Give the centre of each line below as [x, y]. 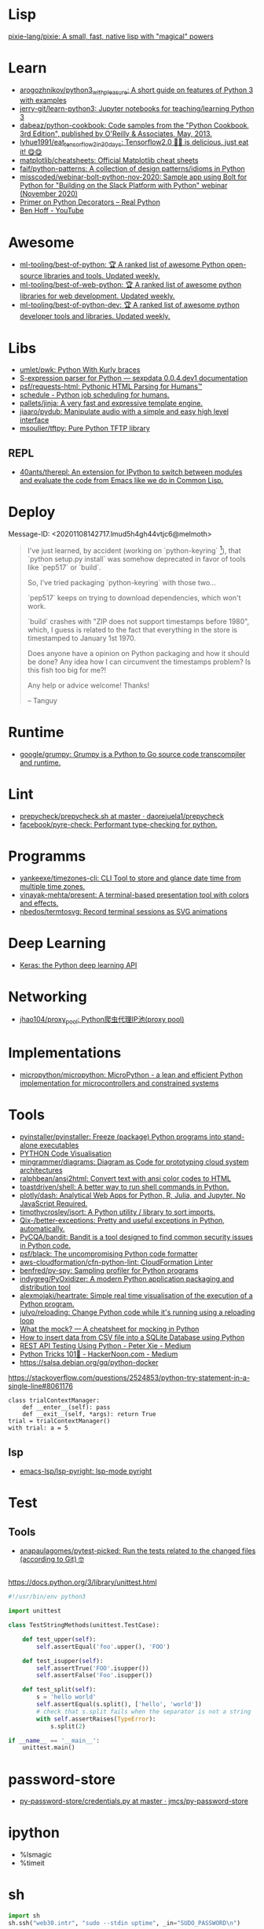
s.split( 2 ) [68, 1726]
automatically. [42, 1229]
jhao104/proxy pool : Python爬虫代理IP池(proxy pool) [102, 1020]
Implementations [65, 1053]
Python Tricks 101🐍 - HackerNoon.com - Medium [99, 1354]
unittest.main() [49, 1748]
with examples [43, 100]
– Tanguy [42, 700]
